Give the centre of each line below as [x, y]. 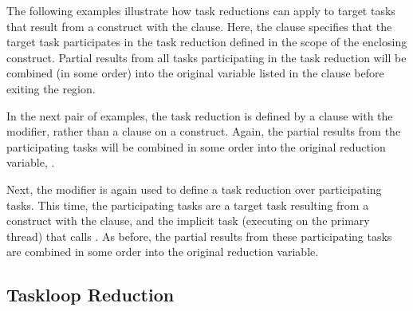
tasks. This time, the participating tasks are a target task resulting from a [188, 205]
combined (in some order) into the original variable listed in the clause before [195, 73]
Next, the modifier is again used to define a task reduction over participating [194, 189]
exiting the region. [51, 88]
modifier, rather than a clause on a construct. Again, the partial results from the [204, 131]
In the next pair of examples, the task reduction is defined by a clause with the [200, 115]
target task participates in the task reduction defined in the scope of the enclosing [207, 42]
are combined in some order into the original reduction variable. [163, 252]
